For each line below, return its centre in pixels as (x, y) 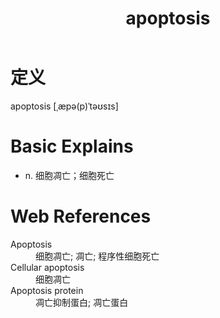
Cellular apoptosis (47, 267)
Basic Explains (72, 146)
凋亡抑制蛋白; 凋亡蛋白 (82, 302)
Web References (81, 216)
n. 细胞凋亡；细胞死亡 (69, 175)
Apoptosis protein (47, 290)
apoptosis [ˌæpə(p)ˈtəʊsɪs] (64, 106)
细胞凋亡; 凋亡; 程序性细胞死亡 (97, 256)
